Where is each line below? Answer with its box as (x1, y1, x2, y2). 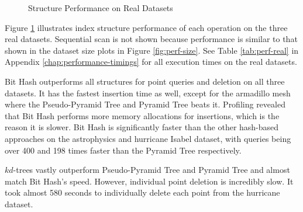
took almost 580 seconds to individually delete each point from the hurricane (5, 186, 280, 199)
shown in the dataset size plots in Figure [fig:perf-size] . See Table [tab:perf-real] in (5, 44, 299, 56)
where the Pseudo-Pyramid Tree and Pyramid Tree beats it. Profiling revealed (5, 98, 285, 110)
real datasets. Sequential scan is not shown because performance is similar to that (5, 33, 298, 45)
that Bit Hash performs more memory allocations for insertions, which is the (5, 109, 280, 121)
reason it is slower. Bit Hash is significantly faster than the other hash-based (5, 121, 279, 133)
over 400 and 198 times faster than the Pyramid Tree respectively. (5, 144, 242, 156)
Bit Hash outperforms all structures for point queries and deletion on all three (5, 75, 285, 87)
